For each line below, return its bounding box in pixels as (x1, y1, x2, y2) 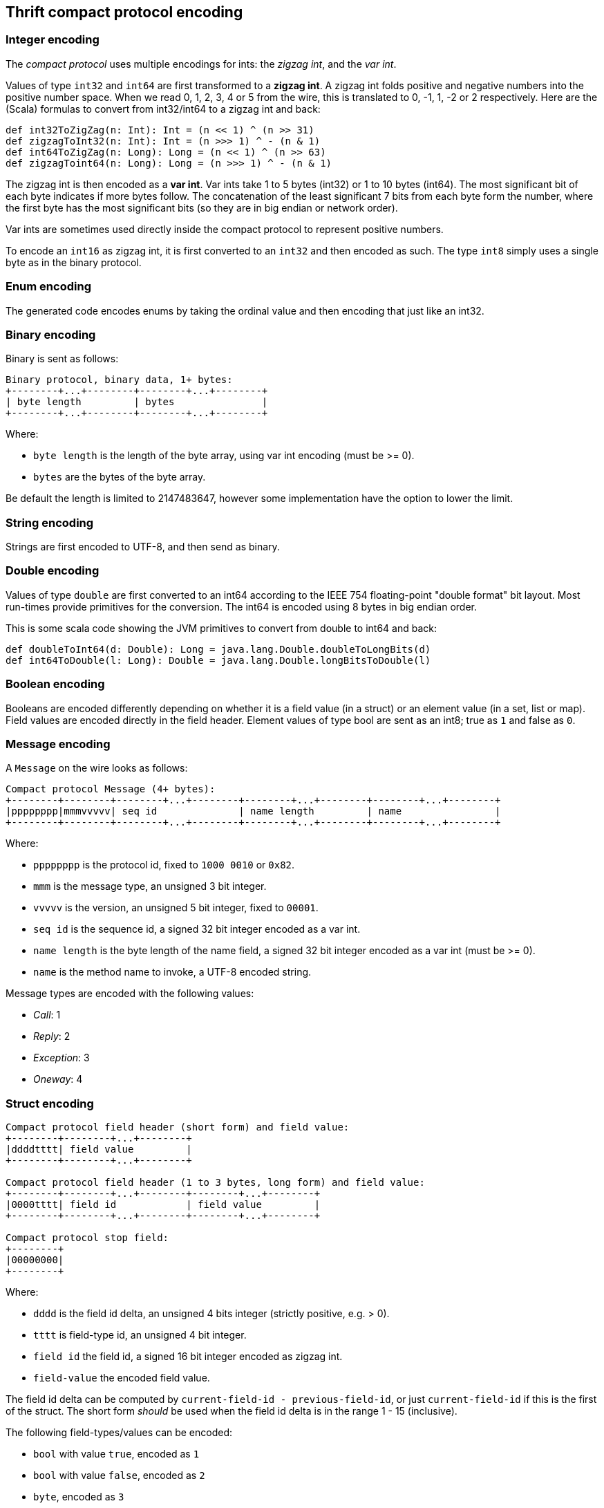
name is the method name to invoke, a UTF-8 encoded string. (33, 966, 312, 978)
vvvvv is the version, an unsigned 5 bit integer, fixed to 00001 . (33, 902, 319, 914)
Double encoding (6, 564, 100, 578)
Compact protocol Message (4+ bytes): (6, 783, 216, 795)
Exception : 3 (33, 1052, 90, 1064)
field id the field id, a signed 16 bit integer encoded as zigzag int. (33, 1350, 343, 1363)
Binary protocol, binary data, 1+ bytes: (6, 374, 233, 386)
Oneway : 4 (33, 1073, 83, 1086)
